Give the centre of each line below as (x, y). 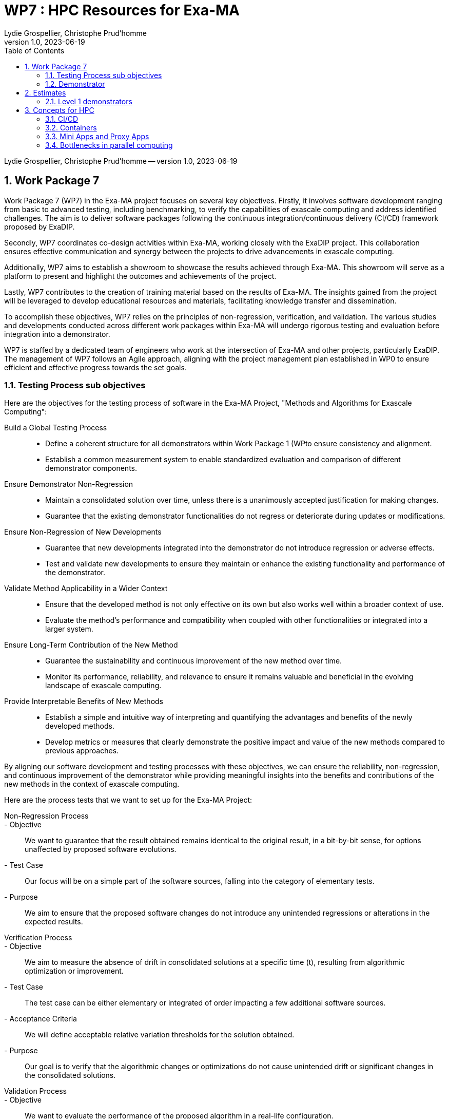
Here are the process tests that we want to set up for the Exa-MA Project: (128, 800)
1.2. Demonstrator (75, 84)
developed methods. (80, 726)
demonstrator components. (91, 468)
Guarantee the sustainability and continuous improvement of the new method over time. (194, 661)
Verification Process (38, 938)
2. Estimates (45, 92)
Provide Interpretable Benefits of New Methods (84, 701)
